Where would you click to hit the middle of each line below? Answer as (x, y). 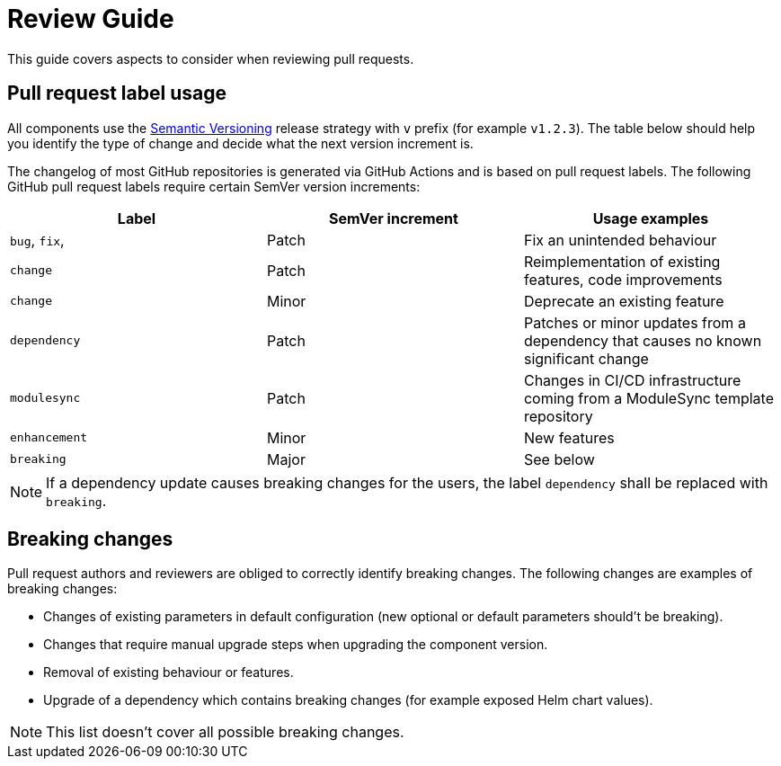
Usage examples (651, 218)
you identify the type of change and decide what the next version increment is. (240, 143)
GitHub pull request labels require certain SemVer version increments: (214, 186)
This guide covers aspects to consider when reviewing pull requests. (211, 58)
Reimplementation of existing (622, 261)
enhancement (49, 438)
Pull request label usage (117, 94)
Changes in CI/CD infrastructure (632, 380)
